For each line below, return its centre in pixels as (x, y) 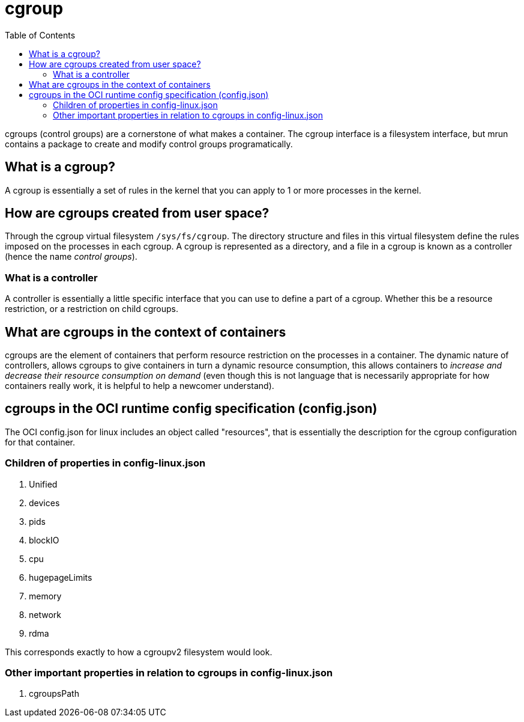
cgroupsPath (54, 694)
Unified (43, 484)
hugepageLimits (61, 577)
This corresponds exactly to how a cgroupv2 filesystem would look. (139, 652)
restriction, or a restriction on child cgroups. (92, 309)
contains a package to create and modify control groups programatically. (149, 144)
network (45, 614)
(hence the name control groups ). (71, 257)
